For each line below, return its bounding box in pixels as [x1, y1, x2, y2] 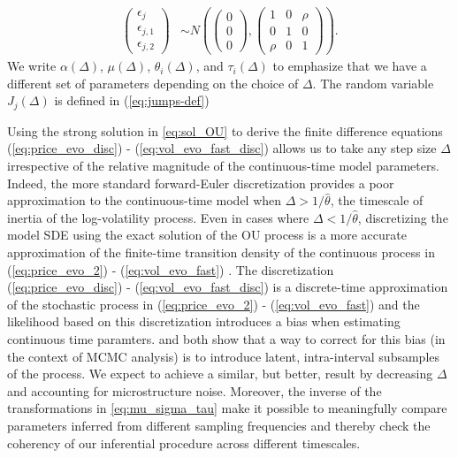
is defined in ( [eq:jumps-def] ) [54, 91, 210, 110]
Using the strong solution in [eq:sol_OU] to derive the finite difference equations [7, 121, 443, 140]
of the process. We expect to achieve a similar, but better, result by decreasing [7, 364, 433, 383]
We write [7, 57, 57, 75]
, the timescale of [330, 191, 424, 210]
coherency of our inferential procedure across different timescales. [7, 433, 361, 452]
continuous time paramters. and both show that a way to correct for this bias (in [7, 330, 446, 348]
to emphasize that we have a [272, 57, 427, 75]
